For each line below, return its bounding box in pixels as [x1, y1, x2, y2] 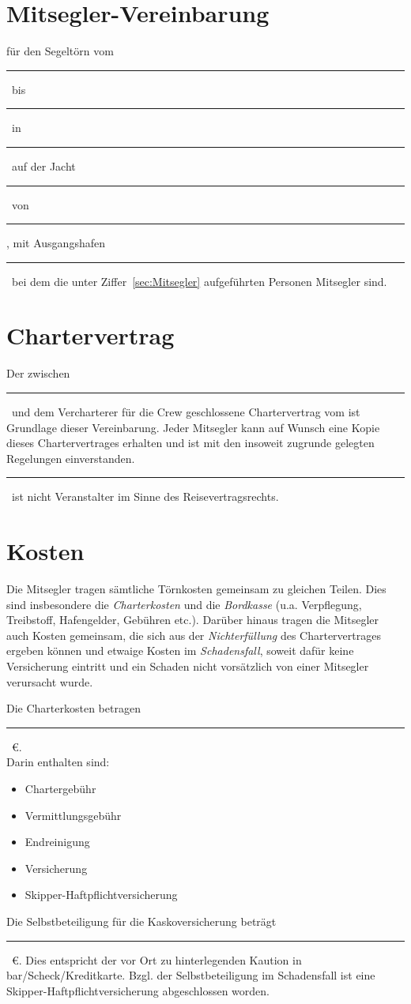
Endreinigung [25, 833, 90, 850]
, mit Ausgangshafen [6, 235, 105, 251]
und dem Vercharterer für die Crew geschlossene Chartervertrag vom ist [11, 404, 360, 419]
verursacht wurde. [6, 673, 93, 690]
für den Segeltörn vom [6, 43, 114, 59]
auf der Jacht [11, 157, 76, 174]
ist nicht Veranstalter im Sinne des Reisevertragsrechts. [11, 488, 279, 505]
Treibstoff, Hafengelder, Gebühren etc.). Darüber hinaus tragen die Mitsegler [6, 611, 379, 628]
